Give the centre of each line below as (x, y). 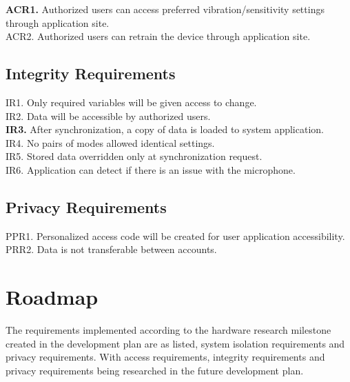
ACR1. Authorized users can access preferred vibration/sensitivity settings (165, 9)
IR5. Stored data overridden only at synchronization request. (134, 156)
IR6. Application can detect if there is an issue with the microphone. (151, 169)
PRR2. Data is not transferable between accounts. (111, 249)
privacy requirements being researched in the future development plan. (155, 370)
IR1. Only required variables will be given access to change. (131, 102)
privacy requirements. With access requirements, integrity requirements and (165, 357)
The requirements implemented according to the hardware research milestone (168, 330)
